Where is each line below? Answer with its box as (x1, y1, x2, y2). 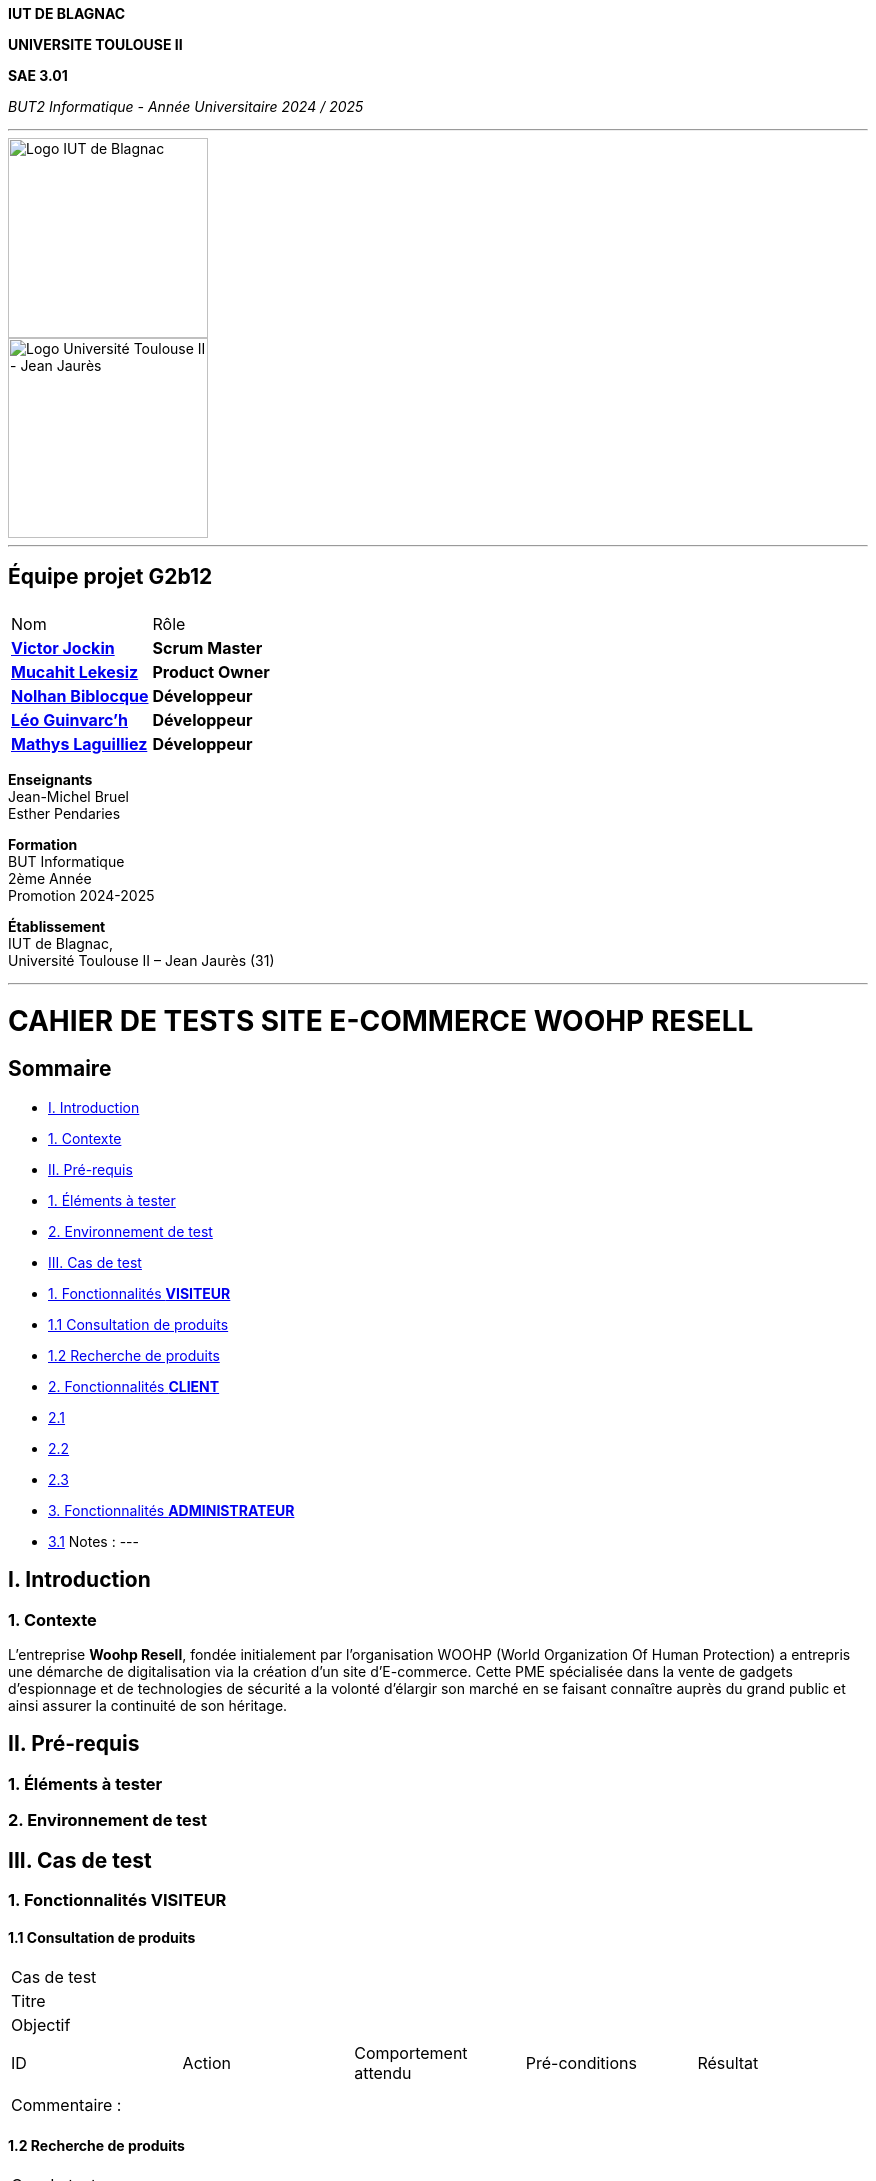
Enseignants (8, 770, 93, 788)
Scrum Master (152, 637, 263, 658)
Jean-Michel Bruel (8, 787, 129, 805)
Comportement (354, 2043, 468, 2064)
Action (182, 2053, 231, 2074)
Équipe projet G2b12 (8, 564, 213, 590)
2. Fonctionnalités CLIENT (48, 1377, 220, 1395)
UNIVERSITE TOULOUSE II (8, 36, 183, 53)
